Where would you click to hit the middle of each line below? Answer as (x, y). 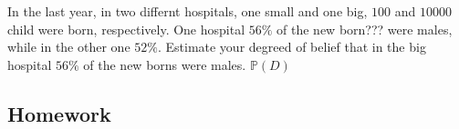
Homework (59, 113)
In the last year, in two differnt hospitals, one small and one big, (188, 11)
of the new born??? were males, (365, 29)
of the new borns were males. (165, 64)
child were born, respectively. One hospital (126, 29)
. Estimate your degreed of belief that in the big (292, 47)
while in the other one (69, 47)
